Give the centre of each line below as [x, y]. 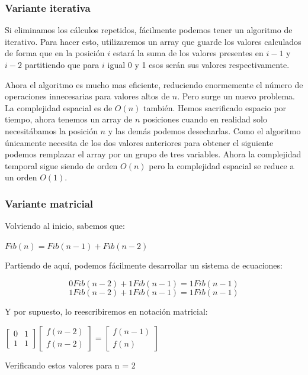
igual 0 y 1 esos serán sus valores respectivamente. [198, 64]
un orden [21, 177]
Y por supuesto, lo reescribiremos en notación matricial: [106, 311]
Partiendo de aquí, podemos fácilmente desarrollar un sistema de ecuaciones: [144, 265]
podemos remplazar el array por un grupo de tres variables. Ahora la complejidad [153, 154]
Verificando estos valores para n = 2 [70, 365]
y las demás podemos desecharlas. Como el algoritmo [204, 130]
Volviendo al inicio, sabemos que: [65, 226]
